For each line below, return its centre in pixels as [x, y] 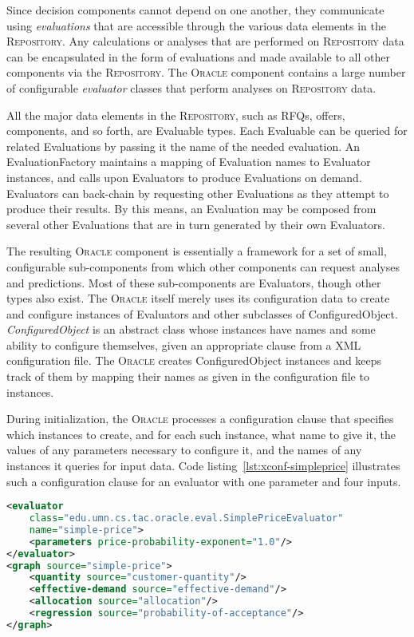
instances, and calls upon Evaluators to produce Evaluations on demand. [184, 177]
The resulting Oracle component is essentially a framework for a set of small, [197, 251]
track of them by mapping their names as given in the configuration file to [188, 376]
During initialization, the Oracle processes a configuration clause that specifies [200, 419]
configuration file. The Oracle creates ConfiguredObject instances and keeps [194, 360]
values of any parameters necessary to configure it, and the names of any [184, 450]
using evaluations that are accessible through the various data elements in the [197, 25]
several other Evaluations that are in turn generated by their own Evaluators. [196, 224]
